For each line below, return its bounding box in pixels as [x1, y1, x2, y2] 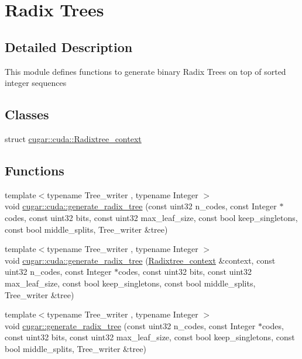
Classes [5, 105, 49, 123]
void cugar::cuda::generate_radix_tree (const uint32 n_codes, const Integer [5, 200, 277, 212]
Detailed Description [5, 37, 133, 56]
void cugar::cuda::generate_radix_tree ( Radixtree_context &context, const [5, 254, 276, 266]
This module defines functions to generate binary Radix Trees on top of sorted [5, 65, 286, 77]
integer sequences [5, 77, 67, 89]
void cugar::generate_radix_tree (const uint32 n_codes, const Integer [5, 319, 256, 332]
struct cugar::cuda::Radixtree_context [5, 132, 142, 144]
